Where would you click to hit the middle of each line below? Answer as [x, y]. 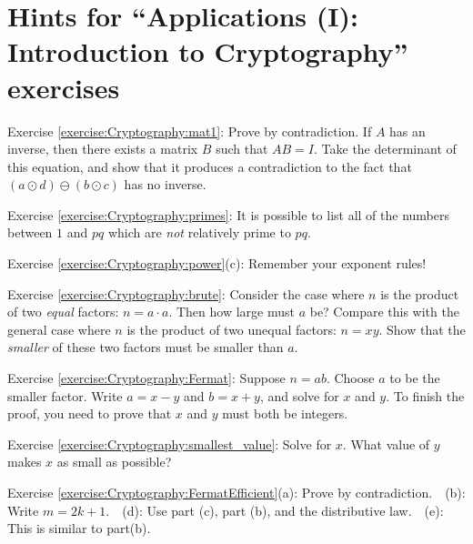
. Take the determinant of [385, 149]
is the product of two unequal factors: [231, 329]
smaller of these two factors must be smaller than [146, 347]
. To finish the [425, 395]
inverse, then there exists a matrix [103, 149]
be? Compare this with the [384, 312]
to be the [415, 378]
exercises [64, 87]
